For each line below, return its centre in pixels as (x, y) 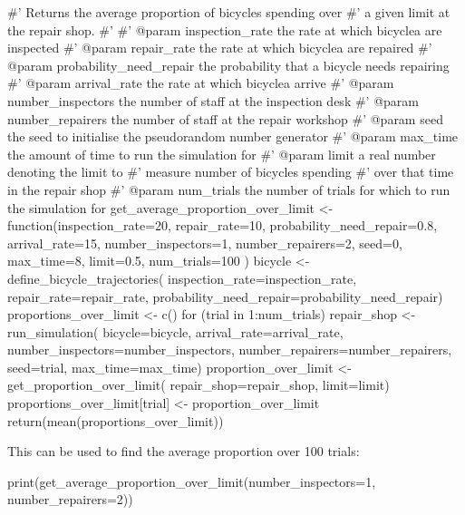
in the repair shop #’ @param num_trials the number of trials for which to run (229, 189)
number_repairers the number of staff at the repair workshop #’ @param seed (225, 118)
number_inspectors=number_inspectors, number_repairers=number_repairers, (230, 350)
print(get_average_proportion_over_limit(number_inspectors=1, (192, 481)
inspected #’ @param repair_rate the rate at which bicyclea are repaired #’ (220, 48)
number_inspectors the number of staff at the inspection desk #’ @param (213, 100)
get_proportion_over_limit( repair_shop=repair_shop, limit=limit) (199, 385)
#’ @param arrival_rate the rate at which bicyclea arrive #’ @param (201, 83)
